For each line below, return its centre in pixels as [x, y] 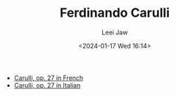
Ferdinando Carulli [115, 13]
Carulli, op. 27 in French [49, 78]
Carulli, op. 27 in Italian [47, 85]
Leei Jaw [115, 32]
